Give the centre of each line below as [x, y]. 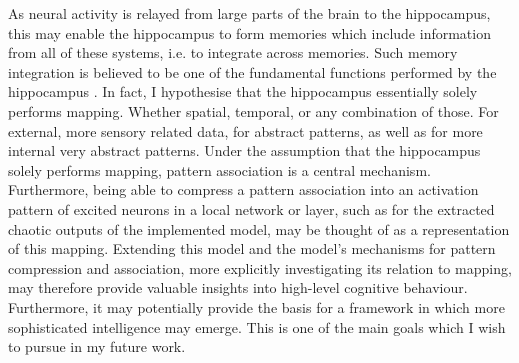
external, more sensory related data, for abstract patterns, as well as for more [245, 130]
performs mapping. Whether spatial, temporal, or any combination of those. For [253, 110]
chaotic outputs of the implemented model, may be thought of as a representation [259, 228]
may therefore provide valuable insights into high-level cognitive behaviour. [238, 287]
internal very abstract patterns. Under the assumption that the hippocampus [244, 150]
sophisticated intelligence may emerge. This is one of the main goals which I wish [257, 326]
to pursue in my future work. [97, 346]
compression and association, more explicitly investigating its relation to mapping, [260, 267]
